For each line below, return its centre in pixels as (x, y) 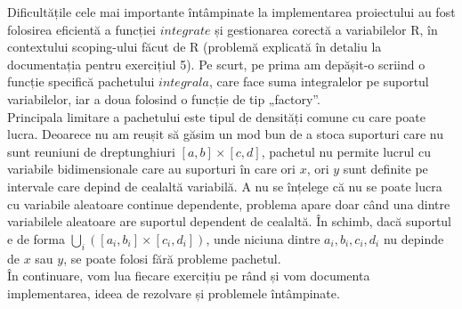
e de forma (36, 238)
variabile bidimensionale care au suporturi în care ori (151, 169)
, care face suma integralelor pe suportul (319, 81)
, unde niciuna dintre (263, 238)
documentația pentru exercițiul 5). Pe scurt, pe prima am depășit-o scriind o (216, 64)
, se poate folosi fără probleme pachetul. (172, 258)
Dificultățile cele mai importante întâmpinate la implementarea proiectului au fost (231, 12)
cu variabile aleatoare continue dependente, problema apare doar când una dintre (229, 203)
